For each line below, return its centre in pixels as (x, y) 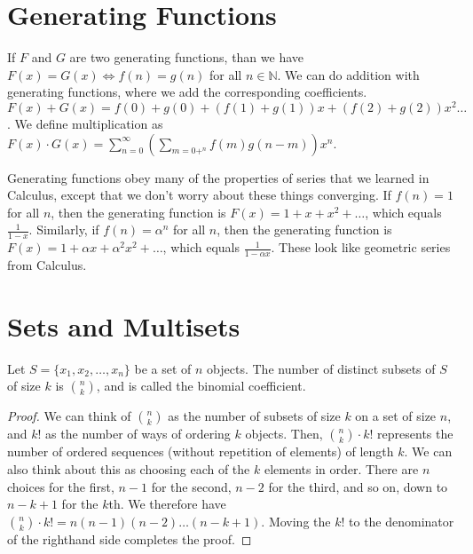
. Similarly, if (64, 230)
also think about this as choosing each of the (129, 468)
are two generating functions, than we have (187, 57)
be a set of (163, 368)
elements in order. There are (341, 468)
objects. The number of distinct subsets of (321, 368)
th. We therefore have (167, 504)
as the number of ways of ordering (138, 434)
